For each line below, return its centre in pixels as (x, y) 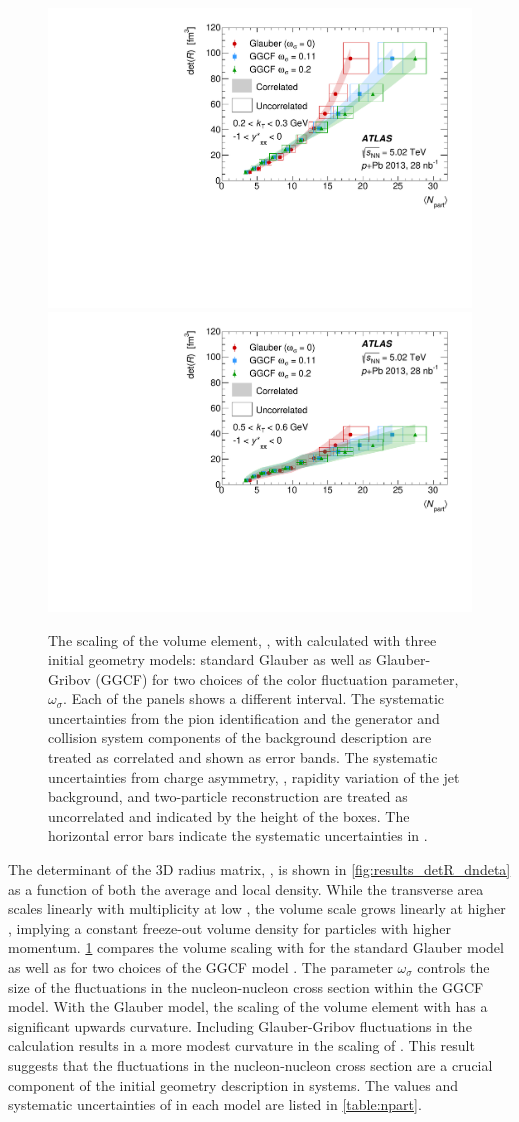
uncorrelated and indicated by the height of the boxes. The (229, 815)
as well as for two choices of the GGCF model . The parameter (200, 967)
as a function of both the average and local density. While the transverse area (246, 888)
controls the (453, 967)
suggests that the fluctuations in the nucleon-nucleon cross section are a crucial (250, 1064)
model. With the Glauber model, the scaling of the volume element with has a (248, 1006)
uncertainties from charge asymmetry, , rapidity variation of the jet (254, 776)
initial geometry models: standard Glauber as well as (210, 659)
